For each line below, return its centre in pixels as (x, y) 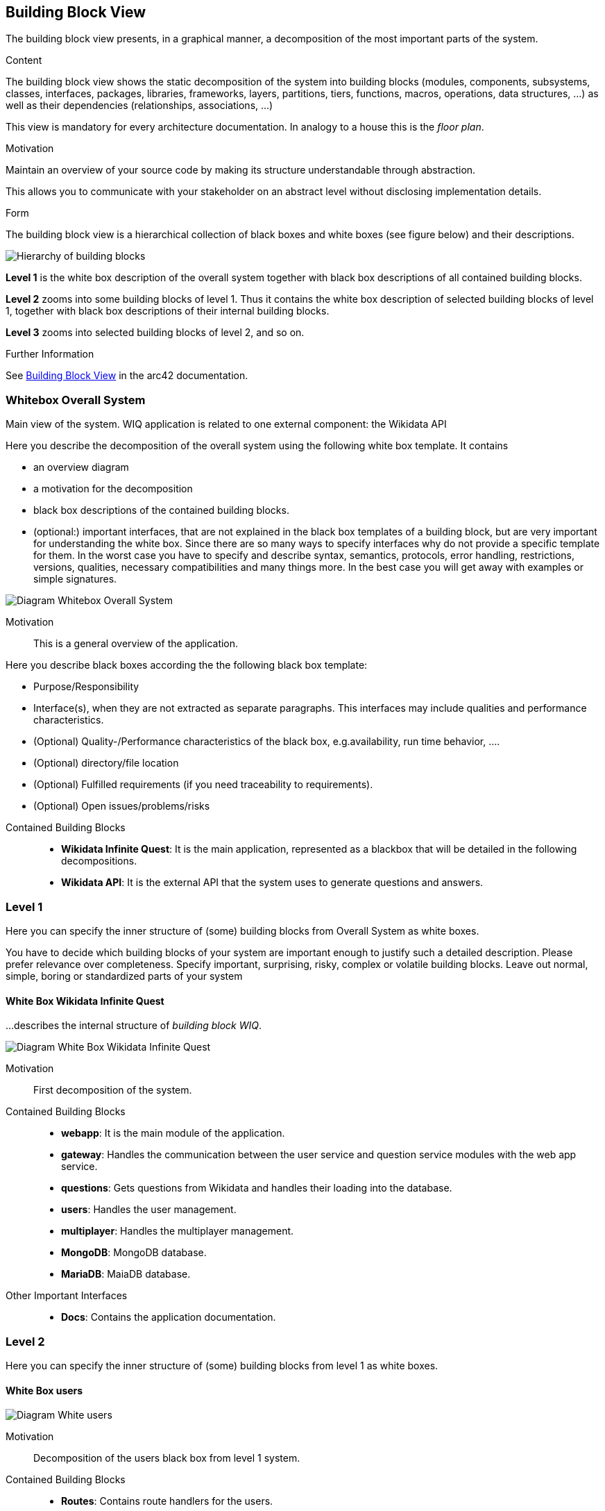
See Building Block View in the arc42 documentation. (127, 376)
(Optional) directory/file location (106, 763)
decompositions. (99, 861)
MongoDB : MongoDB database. (134, 1253)
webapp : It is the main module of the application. (173, 1133)
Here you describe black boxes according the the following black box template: (187, 665)
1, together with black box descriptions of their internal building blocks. (168, 311)
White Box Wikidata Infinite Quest (85, 1001)
